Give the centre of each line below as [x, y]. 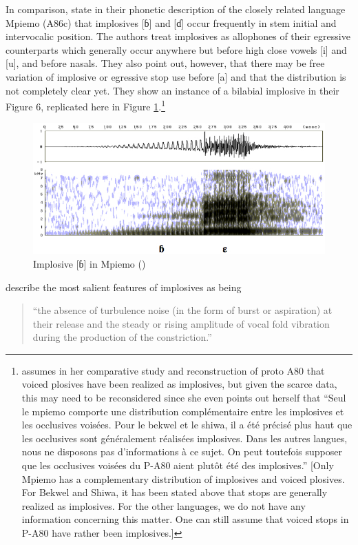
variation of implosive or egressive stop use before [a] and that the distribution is [176, 76]
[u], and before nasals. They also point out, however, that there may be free [165, 63]
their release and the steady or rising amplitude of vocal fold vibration [181, 323]
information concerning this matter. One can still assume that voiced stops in [185, 519]
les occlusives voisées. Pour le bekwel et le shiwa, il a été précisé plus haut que [187, 425]
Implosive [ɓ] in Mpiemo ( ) [89, 263]
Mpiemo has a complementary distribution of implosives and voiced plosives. [183, 478]
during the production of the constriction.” [122, 337]
